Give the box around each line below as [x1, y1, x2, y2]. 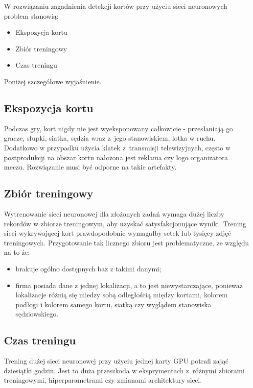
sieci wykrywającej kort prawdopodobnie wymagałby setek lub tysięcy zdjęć [4, 228, 231, 238]
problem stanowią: [4, 10, 59, 21]
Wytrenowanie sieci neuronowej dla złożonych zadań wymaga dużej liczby [4, 208, 225, 218]
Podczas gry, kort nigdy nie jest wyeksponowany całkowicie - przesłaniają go [4, 123, 233, 133]
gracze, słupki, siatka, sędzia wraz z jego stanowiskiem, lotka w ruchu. [4, 133, 216, 143]
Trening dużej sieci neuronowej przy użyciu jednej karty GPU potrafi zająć [4, 356, 229, 366]
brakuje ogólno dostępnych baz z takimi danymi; [15, 263, 161, 273]
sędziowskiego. [15, 309, 59, 319]
